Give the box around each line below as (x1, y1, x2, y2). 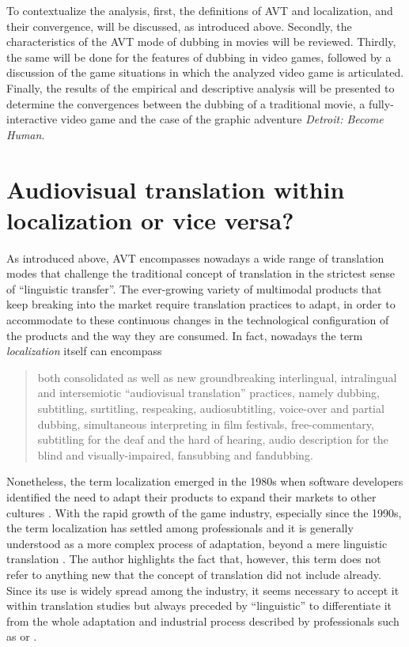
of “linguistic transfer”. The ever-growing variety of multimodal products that (6, 280, 382, 297)
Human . (6, 126, 45, 142)
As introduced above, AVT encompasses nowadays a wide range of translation (6, 249, 384, 266)
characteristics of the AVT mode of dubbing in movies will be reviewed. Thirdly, (6, 33, 396, 50)
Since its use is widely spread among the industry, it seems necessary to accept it (6, 581, 400, 598)
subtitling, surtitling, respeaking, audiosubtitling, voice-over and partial (37, 400, 384, 416)
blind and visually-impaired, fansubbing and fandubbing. (37, 446, 313, 463)
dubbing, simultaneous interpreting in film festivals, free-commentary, (37, 415, 374, 432)
